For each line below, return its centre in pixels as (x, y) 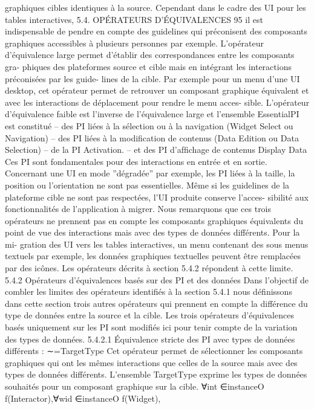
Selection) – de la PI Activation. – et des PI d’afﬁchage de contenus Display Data (156, 150)
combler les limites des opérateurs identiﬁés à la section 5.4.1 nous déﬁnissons (149, 291)
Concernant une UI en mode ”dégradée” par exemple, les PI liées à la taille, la (150, 173)
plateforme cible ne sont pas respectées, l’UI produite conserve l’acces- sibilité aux (157, 197)
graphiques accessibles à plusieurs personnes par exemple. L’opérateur (135, 43)
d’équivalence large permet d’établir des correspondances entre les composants (150, 55)
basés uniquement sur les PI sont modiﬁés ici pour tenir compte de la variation (151, 327)
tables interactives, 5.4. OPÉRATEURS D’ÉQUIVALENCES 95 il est (134, 19)
